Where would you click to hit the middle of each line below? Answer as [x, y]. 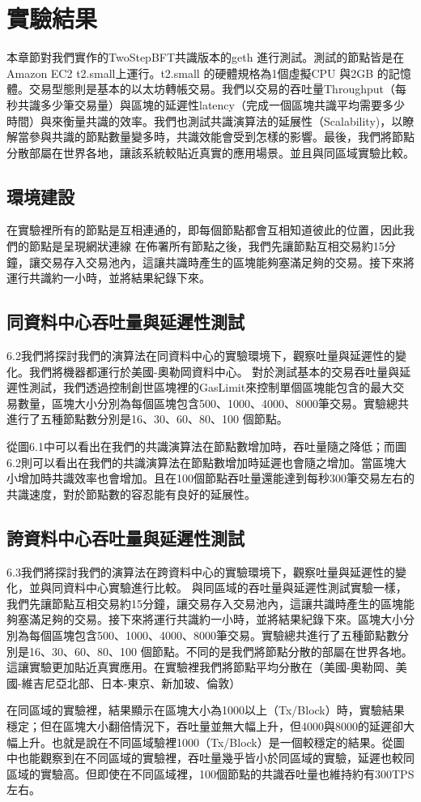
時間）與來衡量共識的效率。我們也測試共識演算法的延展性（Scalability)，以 [205, 120]
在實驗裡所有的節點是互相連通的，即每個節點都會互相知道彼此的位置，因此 [205, 230]
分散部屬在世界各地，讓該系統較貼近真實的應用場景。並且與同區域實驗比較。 [210, 152]
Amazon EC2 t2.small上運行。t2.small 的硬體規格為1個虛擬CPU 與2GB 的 [198, 73]
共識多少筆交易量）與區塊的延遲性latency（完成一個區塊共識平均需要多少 [211, 104]
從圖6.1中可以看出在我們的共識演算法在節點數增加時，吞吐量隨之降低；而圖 [206, 446]
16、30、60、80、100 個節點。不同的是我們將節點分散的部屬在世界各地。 [221, 651]
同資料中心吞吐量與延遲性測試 [125, 322]
